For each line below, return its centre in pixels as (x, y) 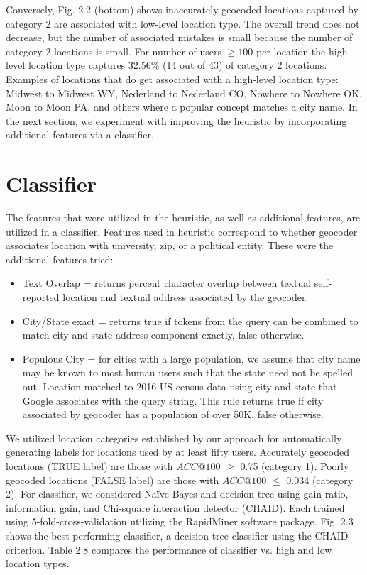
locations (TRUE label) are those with (89, 465)
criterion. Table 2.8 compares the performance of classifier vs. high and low (169, 549)
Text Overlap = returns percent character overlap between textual (167, 283)
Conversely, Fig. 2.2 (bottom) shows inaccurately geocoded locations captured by (182, 9)
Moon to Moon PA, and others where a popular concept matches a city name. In (182, 107)
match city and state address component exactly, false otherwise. (163, 335)
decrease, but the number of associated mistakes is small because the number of (179, 37)
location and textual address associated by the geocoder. (186, 297)
